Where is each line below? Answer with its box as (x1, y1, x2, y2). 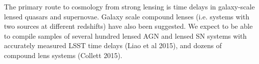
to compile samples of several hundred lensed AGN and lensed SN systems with (4, 30, 247, 41)
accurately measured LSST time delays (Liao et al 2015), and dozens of (4, 40, 222, 51)
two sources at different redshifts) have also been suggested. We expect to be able (4, 21, 253, 31)
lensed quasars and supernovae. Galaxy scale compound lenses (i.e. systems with (4, 11, 250, 21)
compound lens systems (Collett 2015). (4, 50, 123, 60)
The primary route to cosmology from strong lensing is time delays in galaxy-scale (4, 1, 255, 11)
